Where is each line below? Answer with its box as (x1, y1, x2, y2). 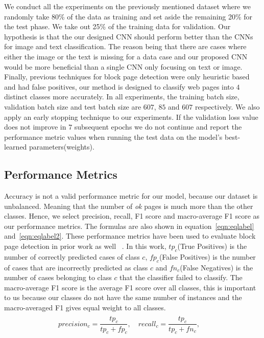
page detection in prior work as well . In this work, (4, 241, 166, 251)
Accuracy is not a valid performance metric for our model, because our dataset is (4, 191, 258, 201)
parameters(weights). (29, 141, 94, 152)
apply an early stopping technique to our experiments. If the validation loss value (4, 111, 258, 122)
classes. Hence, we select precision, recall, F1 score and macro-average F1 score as (4, 210, 260, 221)
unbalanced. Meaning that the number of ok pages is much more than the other (4, 200, 253, 211)
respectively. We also (195, 101, 260, 112)
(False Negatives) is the (180, 262, 253, 272)
